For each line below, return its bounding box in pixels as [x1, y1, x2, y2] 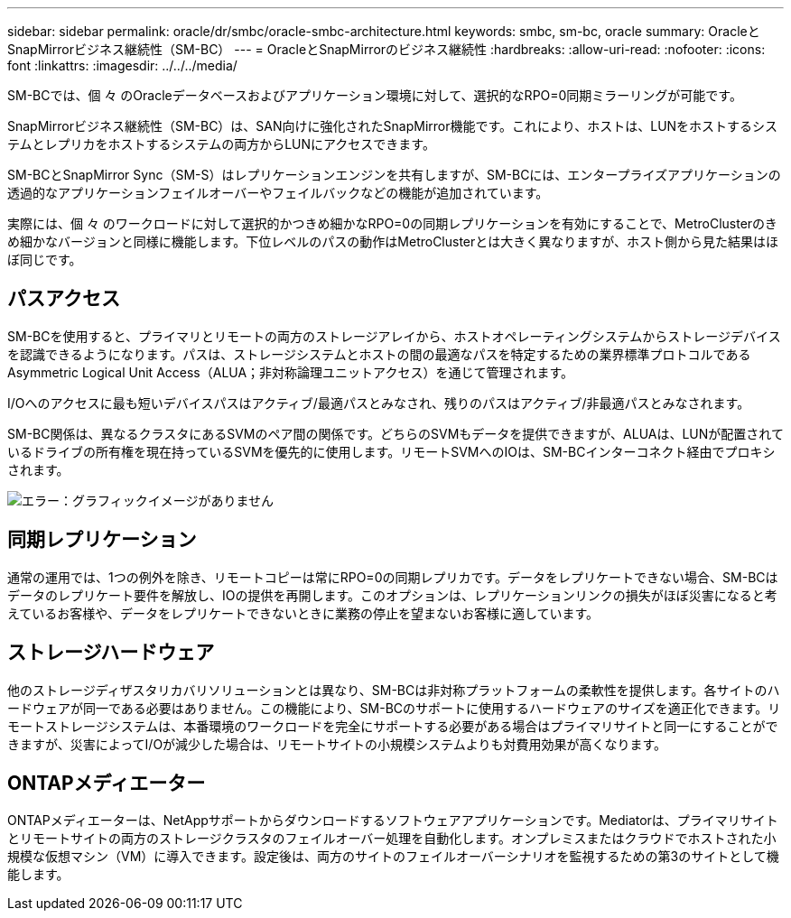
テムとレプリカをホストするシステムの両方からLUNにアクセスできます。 [7, 136, 435, 152]
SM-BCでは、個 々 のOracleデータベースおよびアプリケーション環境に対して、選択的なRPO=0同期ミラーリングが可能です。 [7, 88, 742, 103]
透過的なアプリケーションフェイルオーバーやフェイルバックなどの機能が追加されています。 [7, 185, 549, 200]
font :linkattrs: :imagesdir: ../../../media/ [7, 58, 237, 73]
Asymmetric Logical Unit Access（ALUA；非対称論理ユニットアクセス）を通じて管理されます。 [7, 364, 574, 380]
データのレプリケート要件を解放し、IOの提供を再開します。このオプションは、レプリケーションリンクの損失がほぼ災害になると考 [7, 587, 777, 603]
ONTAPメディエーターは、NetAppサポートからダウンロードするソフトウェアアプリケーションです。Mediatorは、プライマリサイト [7, 812, 778, 829]
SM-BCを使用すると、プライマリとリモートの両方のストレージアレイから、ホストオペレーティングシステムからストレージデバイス [7, 328, 781, 344]
